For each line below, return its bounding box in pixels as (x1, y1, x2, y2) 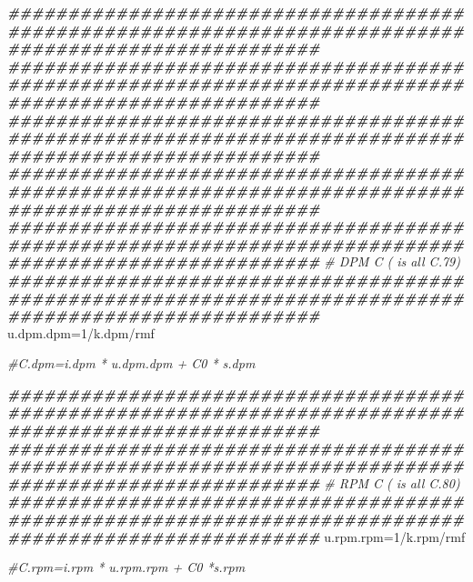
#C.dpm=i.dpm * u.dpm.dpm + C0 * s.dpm (7, 354, 256, 373)
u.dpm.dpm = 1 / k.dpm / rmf (7, 323, 155, 342)
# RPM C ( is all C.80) (324, 473, 460, 492)
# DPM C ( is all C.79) (324, 252, 460, 271)
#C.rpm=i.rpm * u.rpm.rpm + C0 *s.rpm (7, 557, 246, 577)
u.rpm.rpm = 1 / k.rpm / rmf (324, 527, 466, 546)
